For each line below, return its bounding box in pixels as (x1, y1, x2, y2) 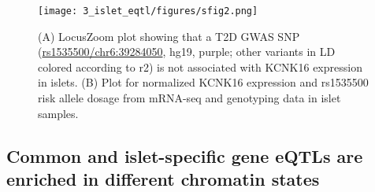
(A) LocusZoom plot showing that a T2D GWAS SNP (38, 28, 300, 44)
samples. (38, 105, 79, 121)
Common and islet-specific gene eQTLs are (6, 143, 363, 168)
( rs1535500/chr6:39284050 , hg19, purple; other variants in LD (38, 43, 336, 60)
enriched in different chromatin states (6, 167, 320, 190)
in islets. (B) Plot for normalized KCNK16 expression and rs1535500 (38, 74, 369, 90)
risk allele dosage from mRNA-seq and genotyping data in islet (38, 90, 341, 106)
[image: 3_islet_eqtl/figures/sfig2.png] (38, 6, 258, 17)
